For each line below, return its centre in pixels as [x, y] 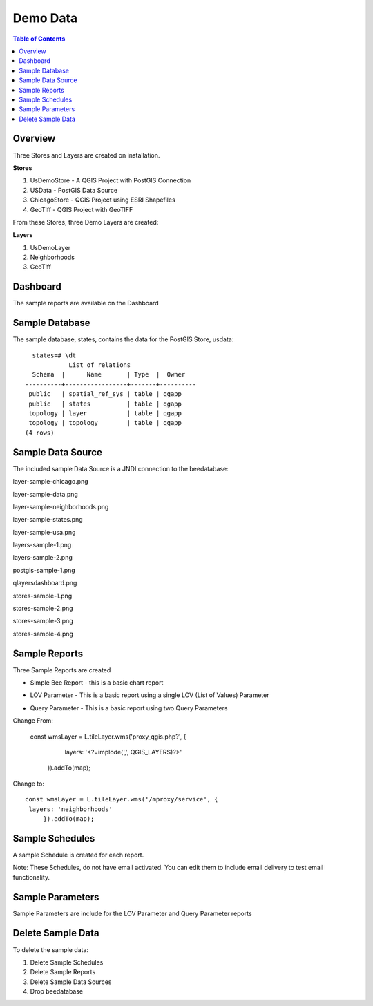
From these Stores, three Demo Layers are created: [86, 222]
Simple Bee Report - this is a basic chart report [97, 683]
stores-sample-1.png [42, 596]
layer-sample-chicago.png [51, 482]
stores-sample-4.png [43, 634]
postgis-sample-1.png [44, 570]
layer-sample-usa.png [44, 532]
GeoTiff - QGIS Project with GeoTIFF [82, 209]
